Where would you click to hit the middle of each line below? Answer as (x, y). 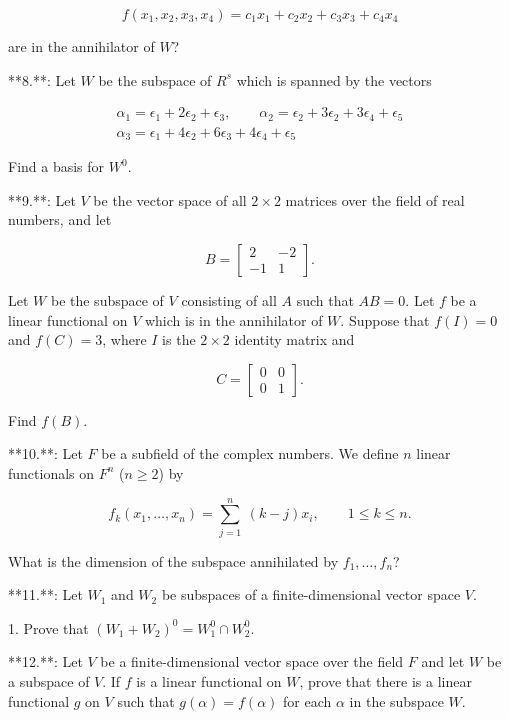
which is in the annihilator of (233, 319)
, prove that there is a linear (385, 681)
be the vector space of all (170, 199)
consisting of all (229, 299)
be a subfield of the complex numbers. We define (250, 453)
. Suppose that (385, 319)
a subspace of (49, 681)
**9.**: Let (42, 199)
